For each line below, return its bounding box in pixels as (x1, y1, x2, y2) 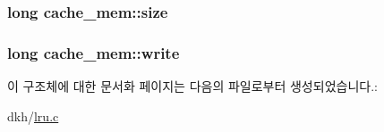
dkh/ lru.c (7, 106, 59, 125)
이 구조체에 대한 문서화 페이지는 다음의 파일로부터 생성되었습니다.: (7, 77, 378, 95)
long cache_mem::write (7, 41, 180, 63)
